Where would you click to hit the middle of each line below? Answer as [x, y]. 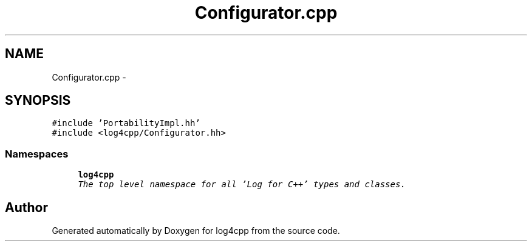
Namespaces [37, 154]
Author [26, 207]
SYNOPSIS [38, 101]
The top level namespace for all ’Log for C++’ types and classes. [242, 184]
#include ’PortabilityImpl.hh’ [126, 123]
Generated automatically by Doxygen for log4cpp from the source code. [196, 231]
